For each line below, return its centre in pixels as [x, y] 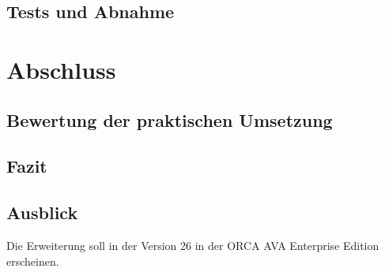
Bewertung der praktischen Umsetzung [170, 119]
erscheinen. [33, 261]
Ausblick [42, 212]
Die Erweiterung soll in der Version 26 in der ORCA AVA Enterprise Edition [193, 245]
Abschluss [61, 69]
